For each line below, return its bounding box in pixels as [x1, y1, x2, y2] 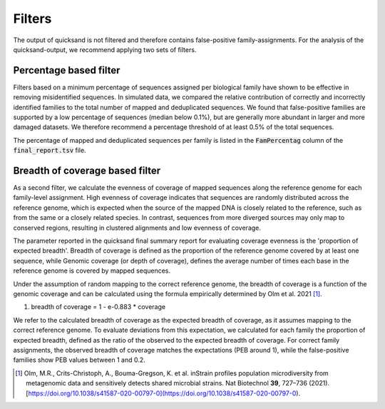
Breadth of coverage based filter [13, 165, 161, 176]
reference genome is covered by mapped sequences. [13, 266, 171, 275]
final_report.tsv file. [13, 146, 86, 155]
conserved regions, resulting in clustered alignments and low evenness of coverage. [13, 223, 262, 232]
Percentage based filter [13, 64, 120, 76]
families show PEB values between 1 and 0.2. [13, 355, 145, 364]
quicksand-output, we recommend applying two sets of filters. [13, 45, 197, 54]
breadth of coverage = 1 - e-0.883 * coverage [31, 303, 166, 311]
